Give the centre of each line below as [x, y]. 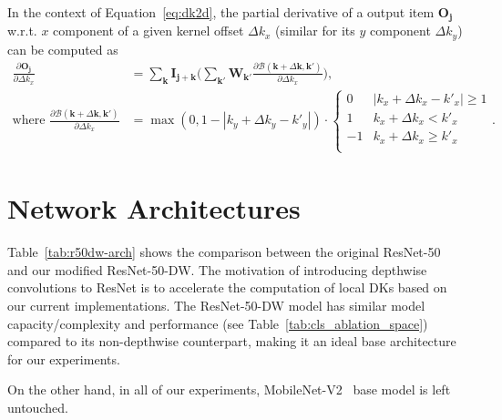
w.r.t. [22, 31]
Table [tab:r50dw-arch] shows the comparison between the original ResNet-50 [224, 252]
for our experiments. [64, 359]
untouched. [38, 407]
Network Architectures [154, 208]
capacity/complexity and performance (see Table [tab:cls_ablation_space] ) [218, 323]
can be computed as [63, 49]
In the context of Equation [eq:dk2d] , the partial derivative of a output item [221, 12]
